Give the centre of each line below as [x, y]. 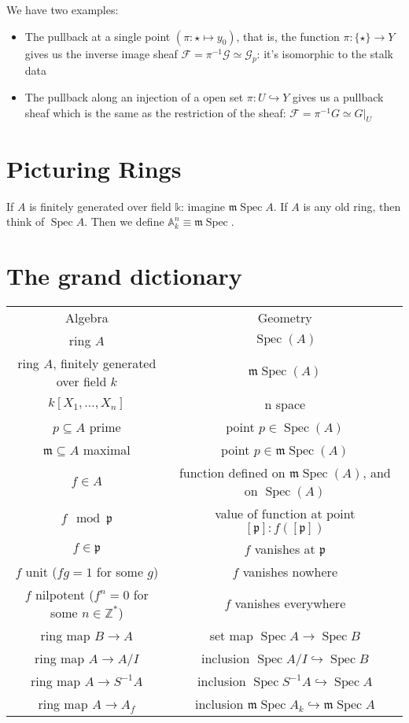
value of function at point [285, 513]
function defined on [232, 472]
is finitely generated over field [100, 206]
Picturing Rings [94, 168]
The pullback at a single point [98, 36]
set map [231, 635]
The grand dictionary [124, 275]
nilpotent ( [64, 594]
